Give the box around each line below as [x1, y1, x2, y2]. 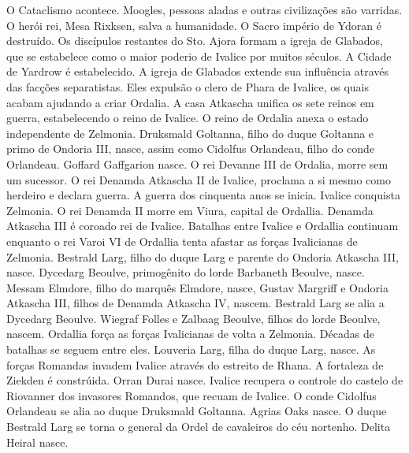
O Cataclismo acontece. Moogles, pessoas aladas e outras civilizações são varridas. [6, 2, 403, 17]
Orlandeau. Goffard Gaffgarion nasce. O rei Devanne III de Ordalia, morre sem [6, 155, 389, 172]
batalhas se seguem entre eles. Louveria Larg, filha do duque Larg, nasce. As [6, 341, 376, 358]
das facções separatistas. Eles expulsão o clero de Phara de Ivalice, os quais [6, 78, 370, 95]
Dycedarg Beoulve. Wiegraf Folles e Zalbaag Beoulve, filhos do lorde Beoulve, [6, 310, 381, 326]
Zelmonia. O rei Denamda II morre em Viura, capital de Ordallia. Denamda [6, 202, 374, 218]
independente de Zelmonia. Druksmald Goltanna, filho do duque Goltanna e [6, 124, 374, 141]
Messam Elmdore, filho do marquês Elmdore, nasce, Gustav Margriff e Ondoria [6, 279, 389, 295]
